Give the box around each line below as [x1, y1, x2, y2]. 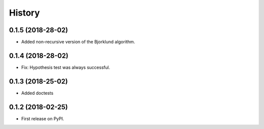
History [9, 7, 40, 18]
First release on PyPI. [21, 115, 65, 122]
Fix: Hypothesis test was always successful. [21, 64, 110, 70]
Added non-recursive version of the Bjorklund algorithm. [21, 39, 135, 45]
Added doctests [21, 90, 54, 96]
